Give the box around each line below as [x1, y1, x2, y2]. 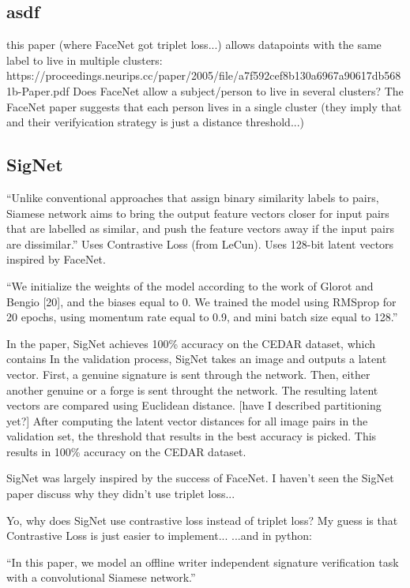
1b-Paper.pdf [6, 82, 70, 99]
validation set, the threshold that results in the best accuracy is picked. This [6, 428, 377, 444]
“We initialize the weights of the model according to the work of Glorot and [6, 277, 374, 294]
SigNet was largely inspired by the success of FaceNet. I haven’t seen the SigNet [6, 470, 394, 486]
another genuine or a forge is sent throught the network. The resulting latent [6, 381, 378, 398]
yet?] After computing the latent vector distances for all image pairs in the [6, 412, 368, 429]
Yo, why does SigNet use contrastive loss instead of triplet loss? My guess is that [6, 511, 398, 528]
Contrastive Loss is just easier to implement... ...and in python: [6, 527, 312, 544]
